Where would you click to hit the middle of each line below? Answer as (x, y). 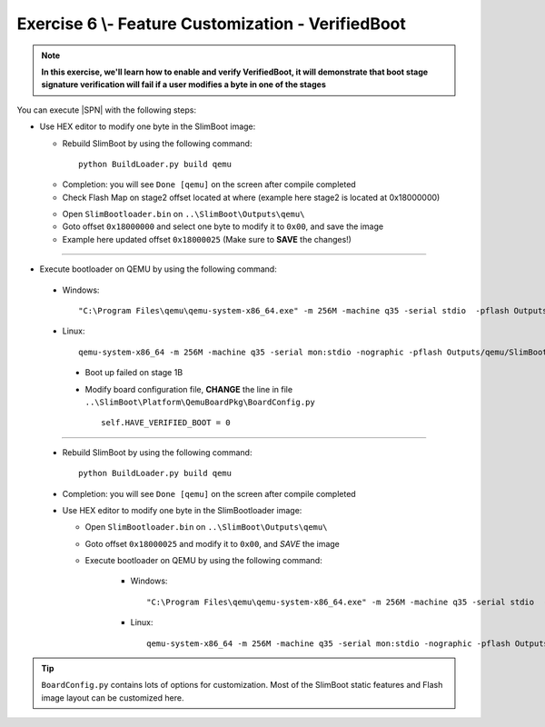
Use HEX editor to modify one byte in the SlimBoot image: (148, 126)
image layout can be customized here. (113, 697)
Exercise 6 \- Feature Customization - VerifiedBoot (211, 24)
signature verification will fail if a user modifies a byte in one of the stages (183, 85)
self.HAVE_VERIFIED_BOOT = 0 (166, 423)
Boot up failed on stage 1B (134, 373)
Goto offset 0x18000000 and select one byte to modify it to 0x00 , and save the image (223, 226)
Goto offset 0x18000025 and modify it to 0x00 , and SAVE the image (213, 543)
